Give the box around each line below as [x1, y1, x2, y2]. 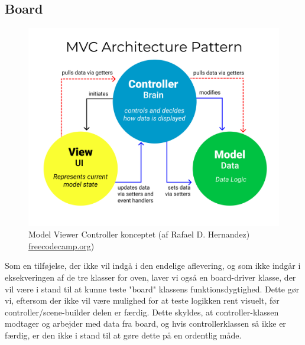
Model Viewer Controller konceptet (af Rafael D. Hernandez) [28, 228, 250, 240]
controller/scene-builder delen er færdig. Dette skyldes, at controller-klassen [5, 305, 279, 318]
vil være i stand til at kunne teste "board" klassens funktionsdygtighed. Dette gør [5, 282, 300, 295]
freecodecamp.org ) [28, 239, 95, 252]
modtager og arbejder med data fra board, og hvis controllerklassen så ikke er [5, 317, 286, 330]
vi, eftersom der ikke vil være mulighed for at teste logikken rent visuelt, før [5, 294, 280, 307]
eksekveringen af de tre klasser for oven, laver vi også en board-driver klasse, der [5, 271, 296, 283]
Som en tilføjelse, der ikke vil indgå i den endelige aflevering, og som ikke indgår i [5, 259, 301, 272]
